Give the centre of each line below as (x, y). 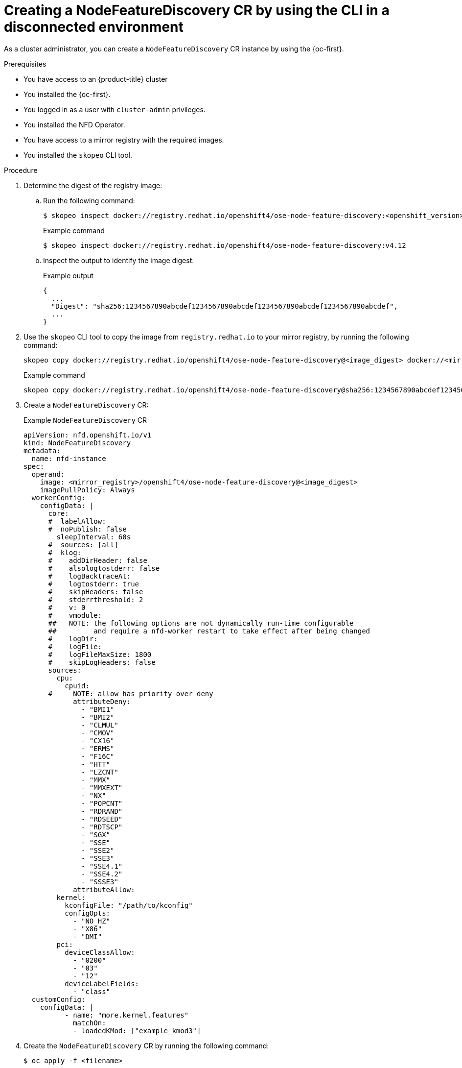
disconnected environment (94, 27)
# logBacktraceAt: (90, 576)
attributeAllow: (104, 889)
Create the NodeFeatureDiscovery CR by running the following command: (146, 1045)
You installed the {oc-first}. (67, 94)
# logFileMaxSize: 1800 (100, 654)
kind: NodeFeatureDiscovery (77, 443)
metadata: (42, 450)
